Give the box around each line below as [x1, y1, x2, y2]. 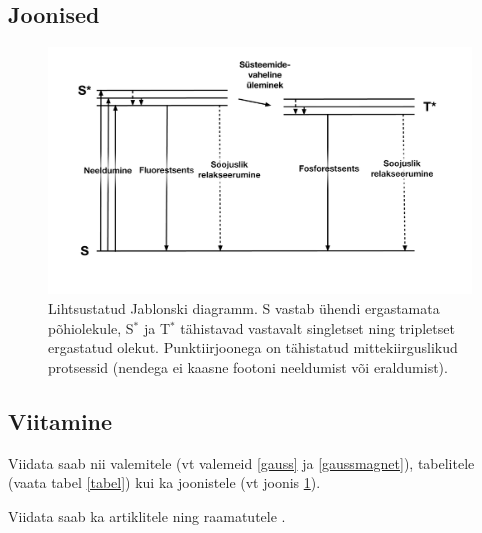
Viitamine [8, 405, 113, 436]
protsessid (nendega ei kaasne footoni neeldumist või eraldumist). [48, 356, 448, 377]
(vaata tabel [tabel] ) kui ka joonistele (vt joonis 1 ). [8, 472, 321, 493]
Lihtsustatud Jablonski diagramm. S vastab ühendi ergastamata [48, 297, 440, 318]
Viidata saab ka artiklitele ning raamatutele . [8, 505, 286, 526]
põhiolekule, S [48, 317, 134, 338]
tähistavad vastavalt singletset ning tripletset [180, 317, 455, 338]
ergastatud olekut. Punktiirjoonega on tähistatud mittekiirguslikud [48, 337, 458, 358]
